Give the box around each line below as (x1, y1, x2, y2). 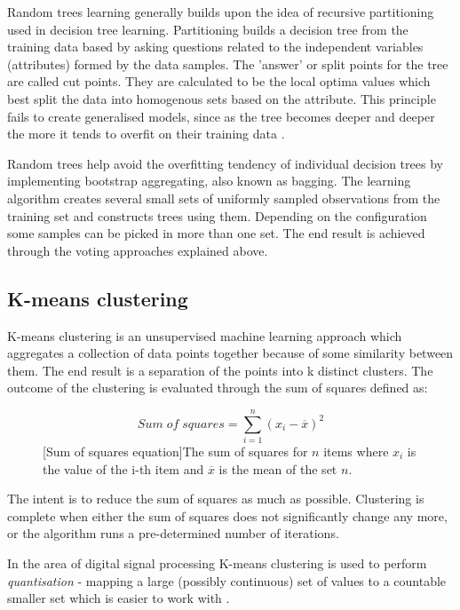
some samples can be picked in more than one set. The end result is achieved (7, 224, 425, 242)
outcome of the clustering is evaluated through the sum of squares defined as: (7, 378, 428, 397)
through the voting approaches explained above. (7, 241, 268, 259)
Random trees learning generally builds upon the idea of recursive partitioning (7, 3, 434, 20)
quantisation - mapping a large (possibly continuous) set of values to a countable (7, 571, 447, 590)
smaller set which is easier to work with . (7, 589, 230, 607)
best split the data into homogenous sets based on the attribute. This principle (7, 89, 436, 107)
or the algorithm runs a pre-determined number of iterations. (7, 524, 339, 543)
